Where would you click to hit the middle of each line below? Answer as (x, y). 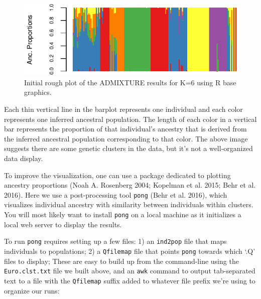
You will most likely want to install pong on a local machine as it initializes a (123, 214)
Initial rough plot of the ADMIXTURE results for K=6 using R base (130, 82)
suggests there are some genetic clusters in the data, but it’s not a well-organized (128, 148)
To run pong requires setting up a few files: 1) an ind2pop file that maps (115, 241)
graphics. (38, 92)
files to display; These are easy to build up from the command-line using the (121, 261)
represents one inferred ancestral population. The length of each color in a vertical (130, 119)
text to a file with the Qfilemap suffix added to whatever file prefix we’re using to (130, 280)
